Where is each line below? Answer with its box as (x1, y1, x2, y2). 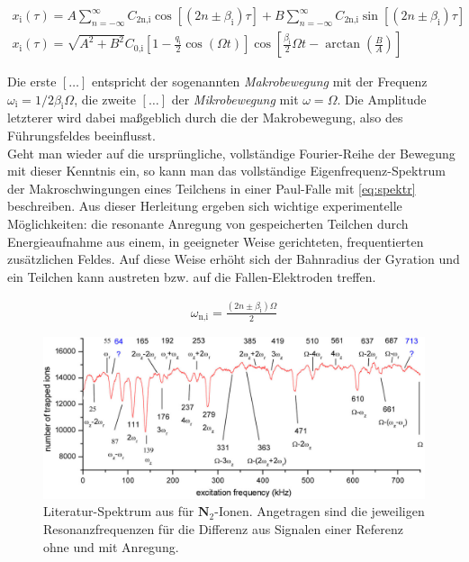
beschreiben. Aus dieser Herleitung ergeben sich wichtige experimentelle (7, 196, 402, 215)
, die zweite (74, 89, 136, 108)
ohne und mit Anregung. (43, 537, 179, 556)
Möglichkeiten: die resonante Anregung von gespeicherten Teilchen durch (7, 214, 409, 233)
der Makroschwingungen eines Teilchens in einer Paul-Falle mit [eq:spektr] (7, 178, 416, 197)
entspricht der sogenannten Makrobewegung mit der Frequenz (92, 72, 428, 91)
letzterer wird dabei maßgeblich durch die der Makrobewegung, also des (7, 108, 403, 127)
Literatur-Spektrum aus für (43, 502, 194, 521)
